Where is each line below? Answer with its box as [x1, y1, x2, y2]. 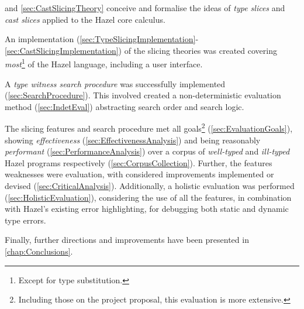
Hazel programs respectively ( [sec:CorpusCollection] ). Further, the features [5, 156, 272, 169]
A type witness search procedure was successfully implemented [5, 77, 226, 90]
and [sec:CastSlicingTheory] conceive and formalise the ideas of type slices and [5, 2, 285, 13]
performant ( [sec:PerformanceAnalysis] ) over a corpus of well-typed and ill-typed [5, 145, 290, 157]
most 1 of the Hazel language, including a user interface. [5, 56, 203, 70]
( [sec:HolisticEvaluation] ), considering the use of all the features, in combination [5, 191, 292, 203]
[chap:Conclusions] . [5, 245, 73, 257]
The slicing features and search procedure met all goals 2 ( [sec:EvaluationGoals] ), [5, 121, 293, 135]
